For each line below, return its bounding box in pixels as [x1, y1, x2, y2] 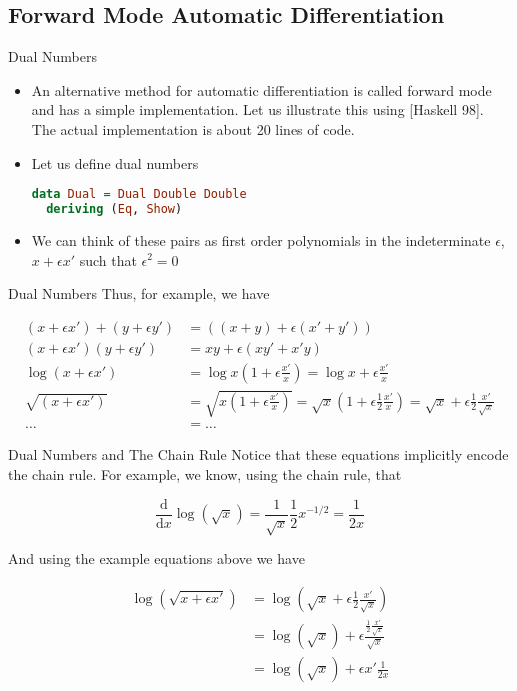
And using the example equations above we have [8, 548, 305, 569]
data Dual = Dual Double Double [31, 187, 247, 202]
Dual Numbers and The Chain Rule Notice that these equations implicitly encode [8, 444, 509, 465]
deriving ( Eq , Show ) [46, 202, 183, 217]
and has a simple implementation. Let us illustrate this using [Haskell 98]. [31, 99, 484, 120]
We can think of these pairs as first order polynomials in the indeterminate [31, 229, 491, 250]
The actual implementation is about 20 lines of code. [31, 118, 355, 139]
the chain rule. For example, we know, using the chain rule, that [8, 464, 402, 484]
